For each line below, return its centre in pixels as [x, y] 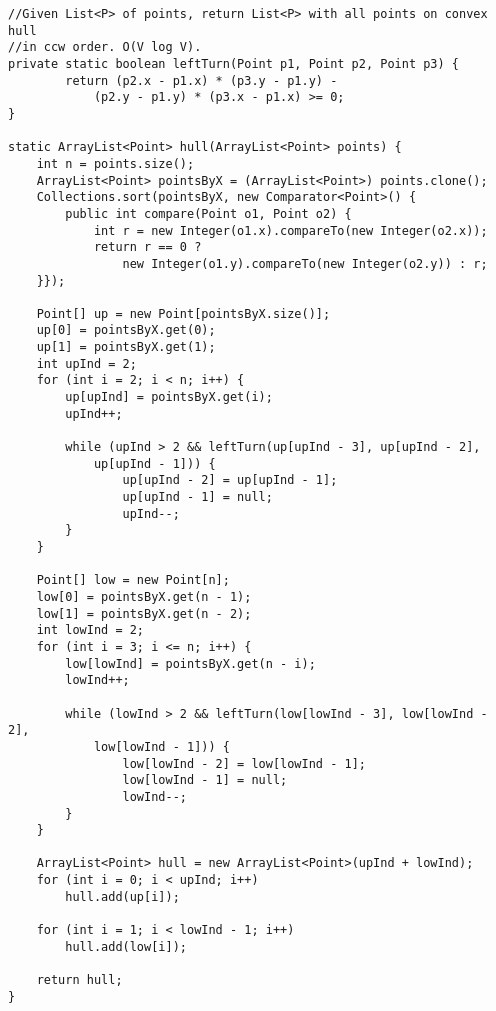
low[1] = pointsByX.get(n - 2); [144, 613]
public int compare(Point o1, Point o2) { [208, 213]
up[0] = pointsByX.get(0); [126, 330]
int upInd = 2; [86, 363]
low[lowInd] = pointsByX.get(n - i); [190, 663]
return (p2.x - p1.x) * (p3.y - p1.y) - [201, 80]
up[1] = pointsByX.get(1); [126, 347]
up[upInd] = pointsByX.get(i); [169, 397]
